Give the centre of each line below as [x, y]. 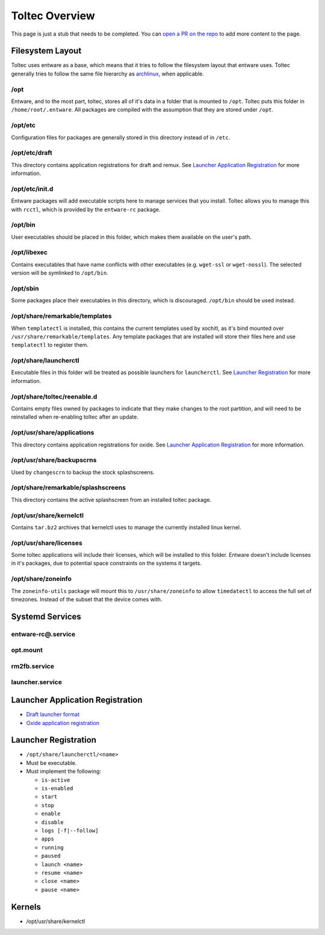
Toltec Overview [53, 16]
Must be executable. [51, 762]
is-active [56, 780]
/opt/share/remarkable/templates [61, 316]
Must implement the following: [64, 772]
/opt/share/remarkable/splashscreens [69, 487]
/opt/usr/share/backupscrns [54, 460]
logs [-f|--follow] [70, 830]
